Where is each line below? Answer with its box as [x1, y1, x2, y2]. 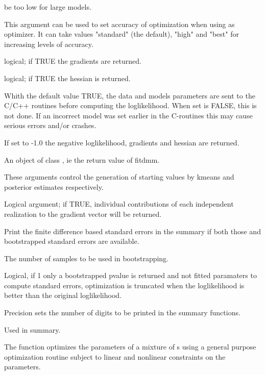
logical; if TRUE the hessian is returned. [4, 72, 131, 83]
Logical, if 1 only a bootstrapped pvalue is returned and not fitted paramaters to [4, 270, 257, 281]
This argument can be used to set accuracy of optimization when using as [4, 18, 235, 29]
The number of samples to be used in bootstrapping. [4, 253, 169, 263]
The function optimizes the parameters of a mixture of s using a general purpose [4, 341, 256, 352]
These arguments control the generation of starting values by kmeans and [4, 171, 234, 182]
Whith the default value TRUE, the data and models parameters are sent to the [4, 90, 255, 101]
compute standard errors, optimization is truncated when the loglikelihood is [4, 280, 245, 290]
